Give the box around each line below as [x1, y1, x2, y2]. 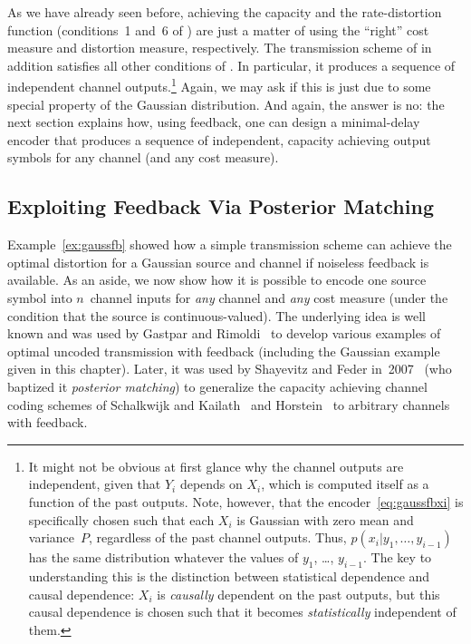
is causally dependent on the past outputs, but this [157, 584, 440, 603]
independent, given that [28, 474, 161, 493]
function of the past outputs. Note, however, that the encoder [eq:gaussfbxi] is [28, 492, 464, 511]
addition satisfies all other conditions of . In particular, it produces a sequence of [7, 55, 456, 74]
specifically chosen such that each [28, 510, 215, 529]
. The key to [363, 548, 432, 567]
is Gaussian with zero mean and [236, 510, 414, 529]
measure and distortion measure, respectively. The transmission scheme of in [7, 38, 432, 57]
